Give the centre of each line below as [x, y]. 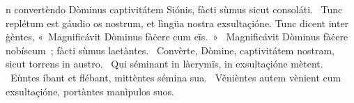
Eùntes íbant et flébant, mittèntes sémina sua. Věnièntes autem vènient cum [176, 77]
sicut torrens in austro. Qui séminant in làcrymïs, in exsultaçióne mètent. [164, 64]
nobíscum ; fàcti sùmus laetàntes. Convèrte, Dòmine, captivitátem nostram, [170, 50]
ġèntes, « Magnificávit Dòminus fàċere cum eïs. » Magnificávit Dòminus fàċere [177, 37]
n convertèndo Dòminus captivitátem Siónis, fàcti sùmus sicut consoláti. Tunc [174, 9]
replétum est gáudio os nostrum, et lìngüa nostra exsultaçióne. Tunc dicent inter [177, 23]
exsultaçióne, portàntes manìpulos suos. [90, 91]
